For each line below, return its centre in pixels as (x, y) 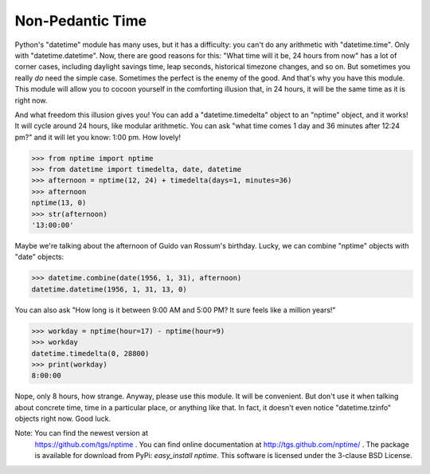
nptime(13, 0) (59, 203)
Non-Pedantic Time (81, 21)
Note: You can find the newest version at (82, 433)
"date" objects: (39, 257)
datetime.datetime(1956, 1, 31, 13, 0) (109, 289)
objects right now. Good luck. (63, 419)
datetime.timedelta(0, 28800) (90, 353)
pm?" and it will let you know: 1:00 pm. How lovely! (98, 137)
